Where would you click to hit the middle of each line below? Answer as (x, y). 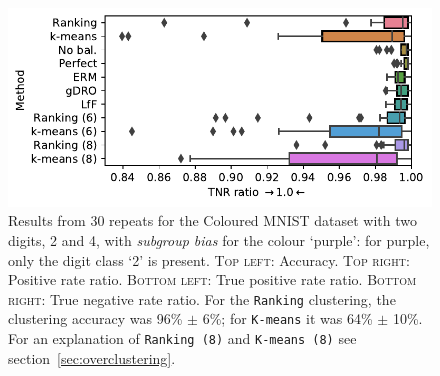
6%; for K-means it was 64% (287, 318)
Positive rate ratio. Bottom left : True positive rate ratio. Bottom (212, 279)
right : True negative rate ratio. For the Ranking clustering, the (202, 298)
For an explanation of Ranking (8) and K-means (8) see (182, 338)
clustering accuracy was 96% (95, 318)
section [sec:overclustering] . (92, 357)
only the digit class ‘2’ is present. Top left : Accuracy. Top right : (209, 259)
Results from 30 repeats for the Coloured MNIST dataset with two (212, 220)
